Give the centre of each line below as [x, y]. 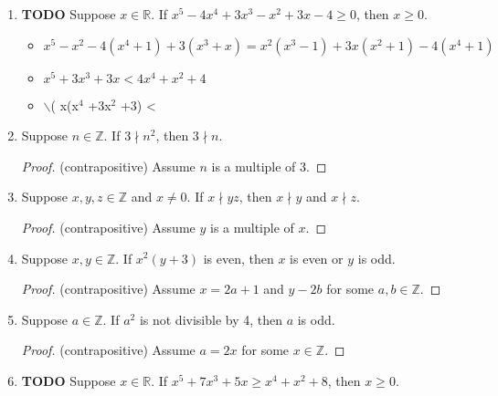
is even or [317, 258]
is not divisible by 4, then [211, 319]
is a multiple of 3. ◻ [269, 166]
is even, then [238, 258]
